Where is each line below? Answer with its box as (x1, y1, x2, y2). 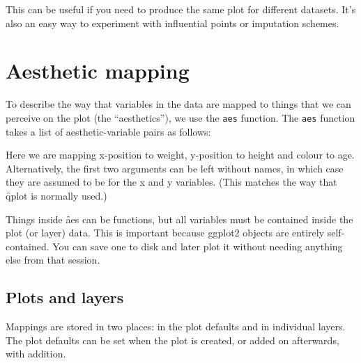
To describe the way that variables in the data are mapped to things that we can (6, 97, 351, 111)
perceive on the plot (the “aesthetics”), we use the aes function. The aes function (6, 110, 355, 124)
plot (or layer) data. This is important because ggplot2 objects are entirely (6, 225, 325, 240)
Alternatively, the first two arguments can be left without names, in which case (6, 161, 344, 175)
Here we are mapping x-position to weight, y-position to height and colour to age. (6, 147, 355, 162)
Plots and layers (6, 287, 124, 308)
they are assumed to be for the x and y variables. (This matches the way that (6, 175, 337, 189)
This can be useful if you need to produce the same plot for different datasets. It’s (6, 2, 356, 16)
